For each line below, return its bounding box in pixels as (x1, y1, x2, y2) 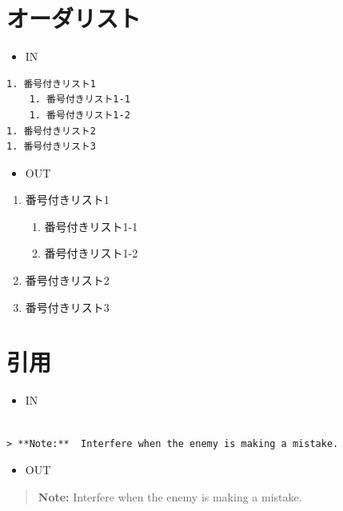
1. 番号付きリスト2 (6, 125, 96, 137)
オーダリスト (6, 2, 142, 34)
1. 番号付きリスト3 (6, 141, 96, 153)
